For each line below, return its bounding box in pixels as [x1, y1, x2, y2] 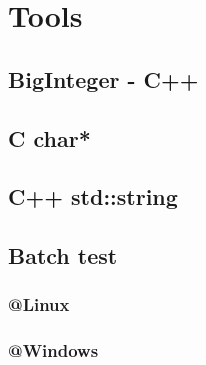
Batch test [8, 240, 118, 271]
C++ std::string [8, 181, 178, 212]
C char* [8, 122, 91, 153]
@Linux [8, 292, 70, 317]
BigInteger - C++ [8, 63, 199, 94]
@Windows [8, 338, 99, 363]
